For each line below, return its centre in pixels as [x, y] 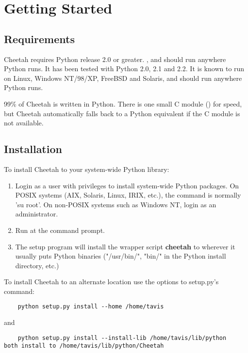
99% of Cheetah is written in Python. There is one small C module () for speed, [123, 103]
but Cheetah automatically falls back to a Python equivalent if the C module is [122, 113]
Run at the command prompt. [60, 230]
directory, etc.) [37, 265]
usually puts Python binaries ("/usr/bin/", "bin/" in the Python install [121, 256]
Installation [33, 149]
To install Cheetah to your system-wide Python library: [87, 169]
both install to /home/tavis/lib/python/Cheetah [84, 346]
